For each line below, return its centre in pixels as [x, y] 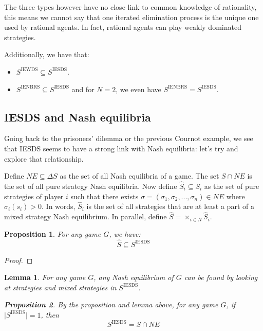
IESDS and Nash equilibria [78, 117]
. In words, [59, 206]
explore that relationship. [44, 158]
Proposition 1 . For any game [53, 233]
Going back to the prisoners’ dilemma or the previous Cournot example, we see [129, 138]
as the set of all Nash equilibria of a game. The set [139, 176]
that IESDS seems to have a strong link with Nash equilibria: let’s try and [121, 148]
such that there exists [105, 196]
